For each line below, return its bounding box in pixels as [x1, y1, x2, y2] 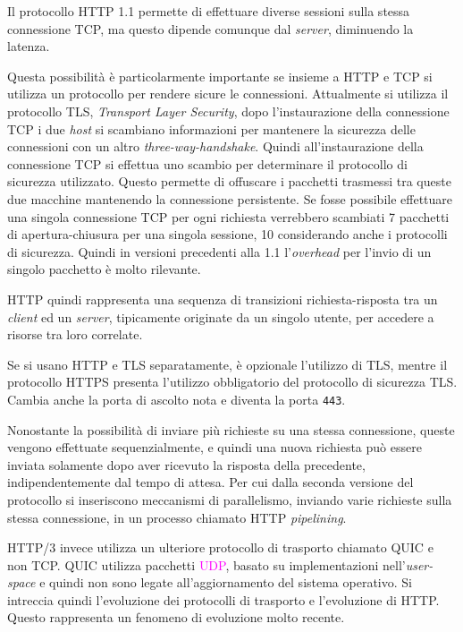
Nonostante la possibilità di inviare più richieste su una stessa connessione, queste [7, 420, 455, 439]
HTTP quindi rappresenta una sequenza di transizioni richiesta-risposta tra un [7, 289, 438, 308]
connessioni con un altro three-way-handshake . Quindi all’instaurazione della [7, 137, 424, 156]
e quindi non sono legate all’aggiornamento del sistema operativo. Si [39, 573, 412, 592]
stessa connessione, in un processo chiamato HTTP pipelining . [7, 508, 347, 526]
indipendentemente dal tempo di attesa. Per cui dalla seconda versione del [7, 473, 414, 491]
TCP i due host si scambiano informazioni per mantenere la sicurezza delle [7, 119, 416, 138]
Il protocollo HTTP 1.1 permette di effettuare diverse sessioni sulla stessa [7, 2, 410, 20]
